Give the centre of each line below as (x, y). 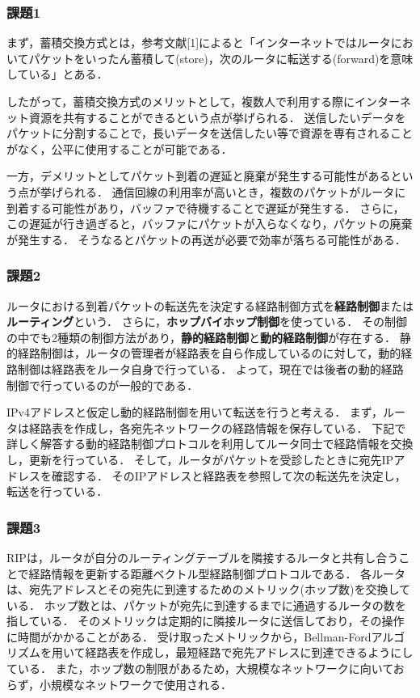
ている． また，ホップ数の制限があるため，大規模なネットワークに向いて (200, 668)
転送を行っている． (57, 491)
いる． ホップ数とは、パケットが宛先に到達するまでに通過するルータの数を (206, 605)
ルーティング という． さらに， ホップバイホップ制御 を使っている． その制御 (207, 322)
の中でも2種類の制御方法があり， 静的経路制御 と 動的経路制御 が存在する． (202, 337)
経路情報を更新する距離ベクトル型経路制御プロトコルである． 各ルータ (217, 573)
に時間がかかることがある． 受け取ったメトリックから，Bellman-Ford (189, 636)
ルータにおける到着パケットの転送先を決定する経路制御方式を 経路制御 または (210, 305)
